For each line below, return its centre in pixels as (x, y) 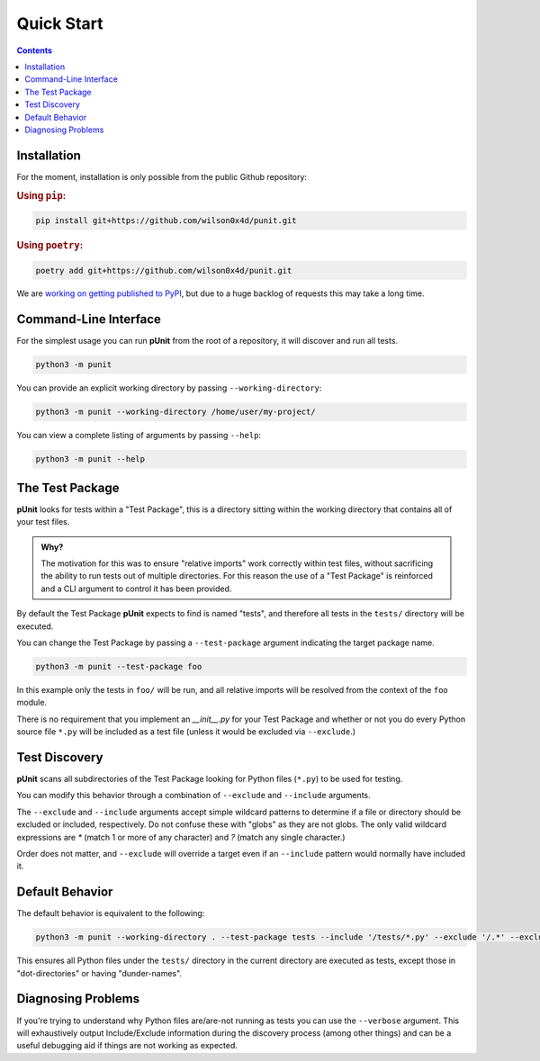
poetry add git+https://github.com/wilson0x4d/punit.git (164, 270)
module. (32, 703)
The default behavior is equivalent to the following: (111, 913)
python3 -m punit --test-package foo (119, 666)
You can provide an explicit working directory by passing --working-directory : (169, 388)
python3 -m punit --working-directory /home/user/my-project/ (175, 412)
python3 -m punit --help (90, 459)
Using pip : (41, 195)
